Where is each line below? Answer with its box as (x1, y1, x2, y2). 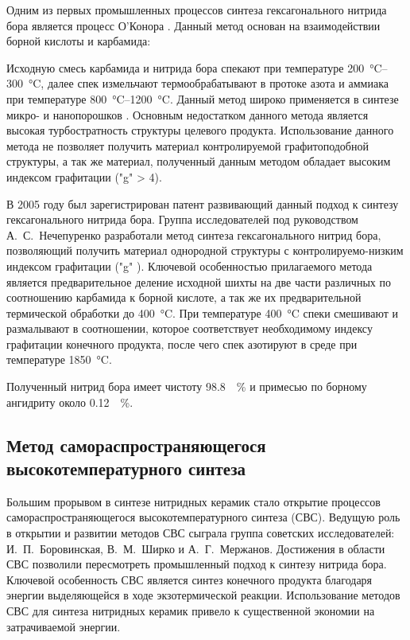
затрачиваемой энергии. (6, 618, 121, 634)
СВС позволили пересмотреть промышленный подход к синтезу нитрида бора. (6, 556, 387, 572)
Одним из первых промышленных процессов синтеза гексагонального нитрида (6, 2, 387, 18)
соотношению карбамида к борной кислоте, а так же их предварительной (6, 289, 362, 306)
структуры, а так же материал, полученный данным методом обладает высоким (6, 153, 391, 170)
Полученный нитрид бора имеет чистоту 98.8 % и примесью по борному (6, 378, 367, 395)
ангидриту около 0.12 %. (6, 393, 133, 410)
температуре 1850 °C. (6, 351, 112, 368)
